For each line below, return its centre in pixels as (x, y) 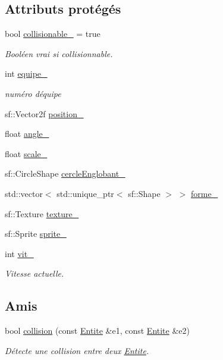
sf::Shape (144, 193)
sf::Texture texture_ (42, 213)
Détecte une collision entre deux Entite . (77, 350)
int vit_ (19, 253)
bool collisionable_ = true (53, 34)
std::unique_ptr (85, 193)
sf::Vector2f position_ (44, 113)
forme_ (205, 193)
